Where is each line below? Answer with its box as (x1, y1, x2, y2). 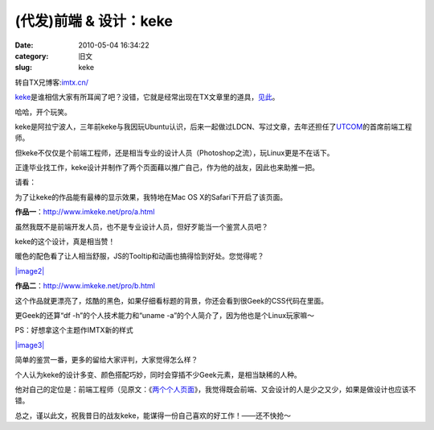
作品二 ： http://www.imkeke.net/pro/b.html (14, 281, 156, 291)
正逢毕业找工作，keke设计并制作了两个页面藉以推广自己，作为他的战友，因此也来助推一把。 (14, 163, 320, 172)
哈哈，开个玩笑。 (14, 107, 72, 117)
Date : (14, 40, 34, 50)
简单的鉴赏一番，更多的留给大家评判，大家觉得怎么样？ (14, 355, 199, 365)
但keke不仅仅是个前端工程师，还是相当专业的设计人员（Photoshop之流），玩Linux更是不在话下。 (14, 147, 334, 157)
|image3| (14, 340, 45, 349)
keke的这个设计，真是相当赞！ (14, 237, 116, 246)
